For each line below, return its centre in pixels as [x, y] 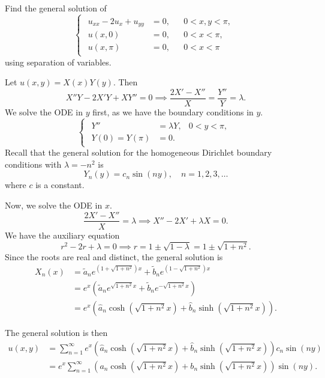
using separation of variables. [58, 62]
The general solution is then [56, 332]
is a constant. [60, 185]
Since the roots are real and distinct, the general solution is [114, 256]
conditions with [33, 164]
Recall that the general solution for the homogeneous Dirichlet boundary [139, 152]
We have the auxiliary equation [62, 235]
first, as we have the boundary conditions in [173, 111]
